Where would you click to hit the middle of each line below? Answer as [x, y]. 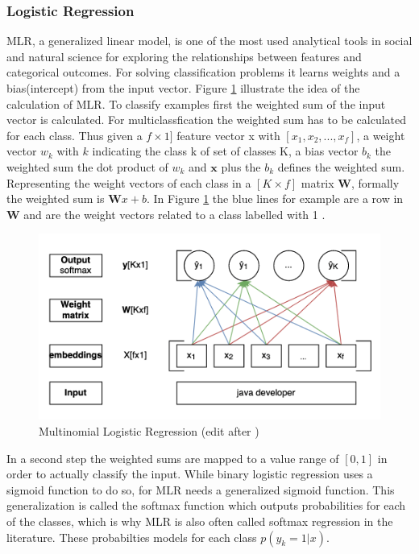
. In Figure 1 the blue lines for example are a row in [275, 198]
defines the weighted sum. [341, 166]
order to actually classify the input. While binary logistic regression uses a [190, 474]
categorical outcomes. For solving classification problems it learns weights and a [203, 72]
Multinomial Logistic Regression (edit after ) [149, 431]
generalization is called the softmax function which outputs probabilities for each [206, 505]
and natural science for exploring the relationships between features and [184, 56]
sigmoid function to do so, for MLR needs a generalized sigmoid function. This [201, 489]
